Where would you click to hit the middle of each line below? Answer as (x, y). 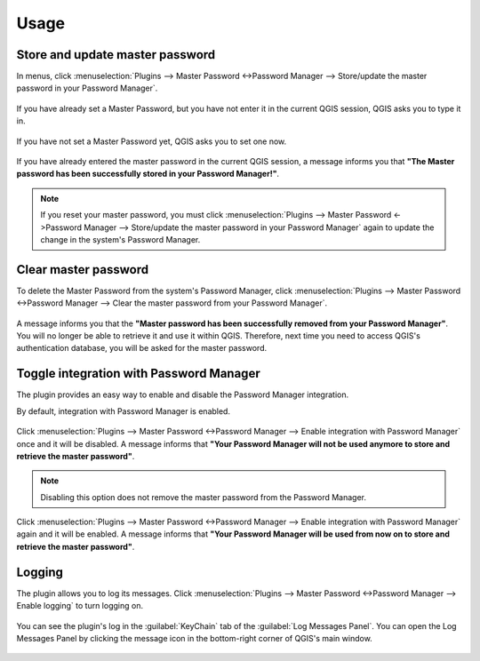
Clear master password (83, 270)
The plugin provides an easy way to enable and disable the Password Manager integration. (183, 394)
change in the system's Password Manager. (120, 239)
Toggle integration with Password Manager (139, 374)
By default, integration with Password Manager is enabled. (124, 411)
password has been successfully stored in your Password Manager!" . (148, 174)
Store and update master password (116, 55)
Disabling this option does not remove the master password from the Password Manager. (204, 497)
